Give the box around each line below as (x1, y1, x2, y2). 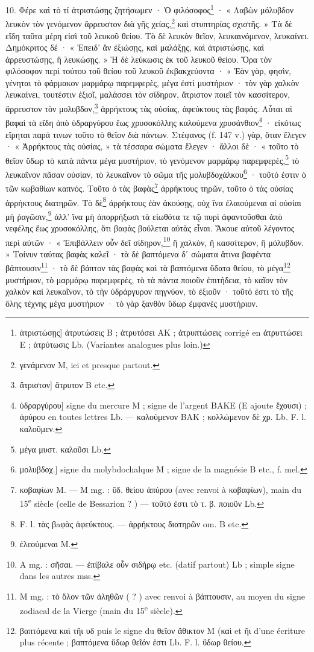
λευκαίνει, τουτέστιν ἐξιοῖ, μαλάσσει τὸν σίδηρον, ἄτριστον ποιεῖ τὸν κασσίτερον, (5, 88, 290, 101)
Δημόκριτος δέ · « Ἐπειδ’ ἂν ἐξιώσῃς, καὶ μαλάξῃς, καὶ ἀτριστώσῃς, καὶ (5, 41, 265, 54)
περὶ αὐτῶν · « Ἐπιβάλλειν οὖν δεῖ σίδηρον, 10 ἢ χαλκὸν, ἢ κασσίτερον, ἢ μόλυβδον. (5, 234, 304, 248)
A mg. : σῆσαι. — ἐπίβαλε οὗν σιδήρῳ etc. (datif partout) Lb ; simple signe (19, 557, 295, 570)
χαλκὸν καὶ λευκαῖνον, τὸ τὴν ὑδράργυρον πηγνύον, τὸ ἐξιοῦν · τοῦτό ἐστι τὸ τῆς (5, 285, 294, 298)
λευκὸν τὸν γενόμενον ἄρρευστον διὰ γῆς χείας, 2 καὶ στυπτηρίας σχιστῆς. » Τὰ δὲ (5, 16, 292, 30)
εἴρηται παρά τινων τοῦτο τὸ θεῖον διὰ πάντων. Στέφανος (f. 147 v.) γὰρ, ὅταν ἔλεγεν (5, 128, 306, 140)
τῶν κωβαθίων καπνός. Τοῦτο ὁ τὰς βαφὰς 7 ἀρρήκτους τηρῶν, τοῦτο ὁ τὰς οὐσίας (5, 180, 294, 194)
